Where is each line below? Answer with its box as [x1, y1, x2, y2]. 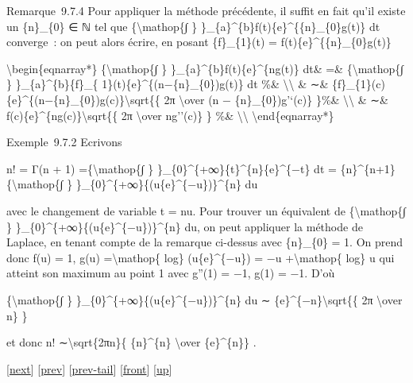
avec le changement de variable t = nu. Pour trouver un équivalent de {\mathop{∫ [6, 202, 407, 219]
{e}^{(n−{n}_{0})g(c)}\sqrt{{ [6, 91, 160, 107]
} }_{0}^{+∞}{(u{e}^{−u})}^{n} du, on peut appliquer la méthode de [6, 218, 363, 234]
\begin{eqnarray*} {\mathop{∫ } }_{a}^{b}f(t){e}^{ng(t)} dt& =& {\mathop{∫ [6, 60, 404, 76]
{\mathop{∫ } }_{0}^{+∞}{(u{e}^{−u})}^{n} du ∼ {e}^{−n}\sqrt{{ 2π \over [6, 291, 403, 308]
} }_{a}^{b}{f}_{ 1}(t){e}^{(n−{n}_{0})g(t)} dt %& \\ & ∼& [6, 75, 329, 92]
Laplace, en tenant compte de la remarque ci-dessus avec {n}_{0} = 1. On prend [6, 234, 403, 250]
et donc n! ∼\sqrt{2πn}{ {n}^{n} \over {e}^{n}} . [6, 334, 257, 350]
